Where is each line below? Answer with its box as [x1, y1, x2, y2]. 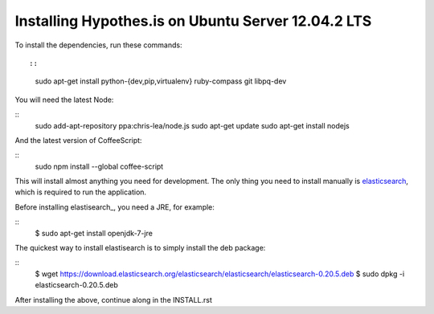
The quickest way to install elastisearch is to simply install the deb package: [14, 243, 266, 253]
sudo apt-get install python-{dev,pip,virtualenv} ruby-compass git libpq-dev [35, 76, 287, 86]
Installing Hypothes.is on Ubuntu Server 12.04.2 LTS [14, 12, 372, 30]
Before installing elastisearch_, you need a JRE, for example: [14, 202, 215, 212]
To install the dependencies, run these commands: [14, 40, 182, 50]
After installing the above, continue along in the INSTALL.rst [14, 295, 213, 304]
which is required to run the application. [14, 187, 147, 197]
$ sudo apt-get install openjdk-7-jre [35, 228, 153, 238]
